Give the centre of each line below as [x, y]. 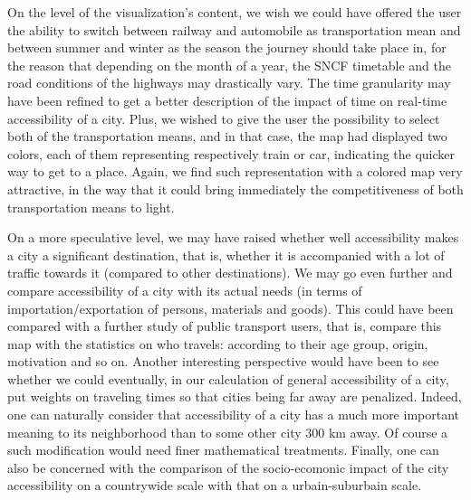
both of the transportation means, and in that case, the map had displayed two [227, 136]
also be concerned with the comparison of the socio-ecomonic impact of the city [228, 467]
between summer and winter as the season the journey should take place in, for [227, 47]
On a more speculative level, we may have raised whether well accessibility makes [233, 237]
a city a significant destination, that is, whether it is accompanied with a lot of [226, 255]
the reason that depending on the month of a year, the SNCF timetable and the [229, 65]
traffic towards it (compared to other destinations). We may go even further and [230, 273]
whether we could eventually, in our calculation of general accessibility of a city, [228, 378]
